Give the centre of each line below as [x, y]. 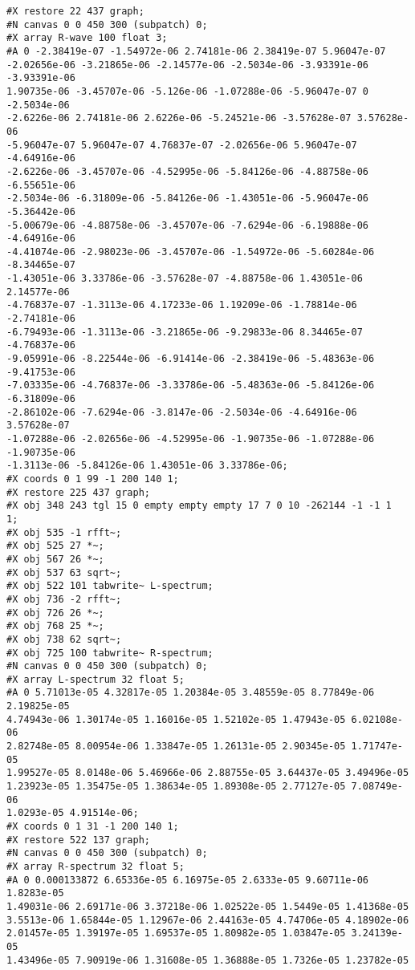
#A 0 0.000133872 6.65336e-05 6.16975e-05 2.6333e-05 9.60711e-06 [188, 880]
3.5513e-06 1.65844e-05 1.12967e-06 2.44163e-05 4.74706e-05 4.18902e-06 [208, 920]
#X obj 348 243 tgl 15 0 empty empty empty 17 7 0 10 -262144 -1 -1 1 [199, 506]
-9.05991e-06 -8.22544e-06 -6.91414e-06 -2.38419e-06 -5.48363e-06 [191, 359]
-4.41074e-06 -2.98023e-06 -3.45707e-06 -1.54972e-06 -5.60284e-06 [191, 252]
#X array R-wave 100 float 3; [87, 38]
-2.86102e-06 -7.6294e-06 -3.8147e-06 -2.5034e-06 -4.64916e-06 [182, 412]
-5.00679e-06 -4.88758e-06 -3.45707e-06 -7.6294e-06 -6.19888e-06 [188, 225]
